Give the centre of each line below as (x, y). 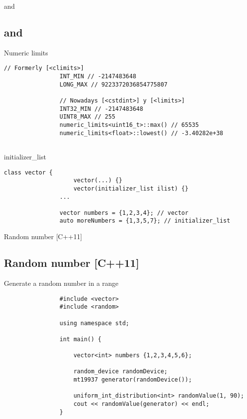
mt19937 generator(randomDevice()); (133, 380)
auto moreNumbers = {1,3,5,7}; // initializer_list (145, 221)
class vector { (28, 172)
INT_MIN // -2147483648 (98, 77)
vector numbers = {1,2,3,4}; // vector (124, 213)
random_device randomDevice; (121, 372)
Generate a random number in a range (61, 283)
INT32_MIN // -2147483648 (101, 109)
